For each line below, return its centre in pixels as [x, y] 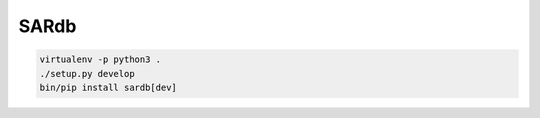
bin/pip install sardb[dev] [108, 87]
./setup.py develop [87, 73]
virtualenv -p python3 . [100, 59]
